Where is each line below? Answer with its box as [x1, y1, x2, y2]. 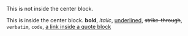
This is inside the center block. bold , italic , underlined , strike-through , [6, 17, 182, 23]
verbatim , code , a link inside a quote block [6, 23, 111, 30]
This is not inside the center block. [6, 5, 94, 12]
